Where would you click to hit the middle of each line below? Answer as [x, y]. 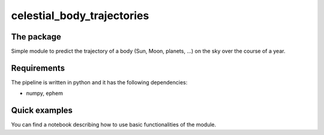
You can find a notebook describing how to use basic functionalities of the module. [114, 125]
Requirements [38, 68]
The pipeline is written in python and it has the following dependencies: [99, 82]
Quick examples [42, 111]
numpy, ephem [44, 93]
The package [36, 37]
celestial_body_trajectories [80, 16]
